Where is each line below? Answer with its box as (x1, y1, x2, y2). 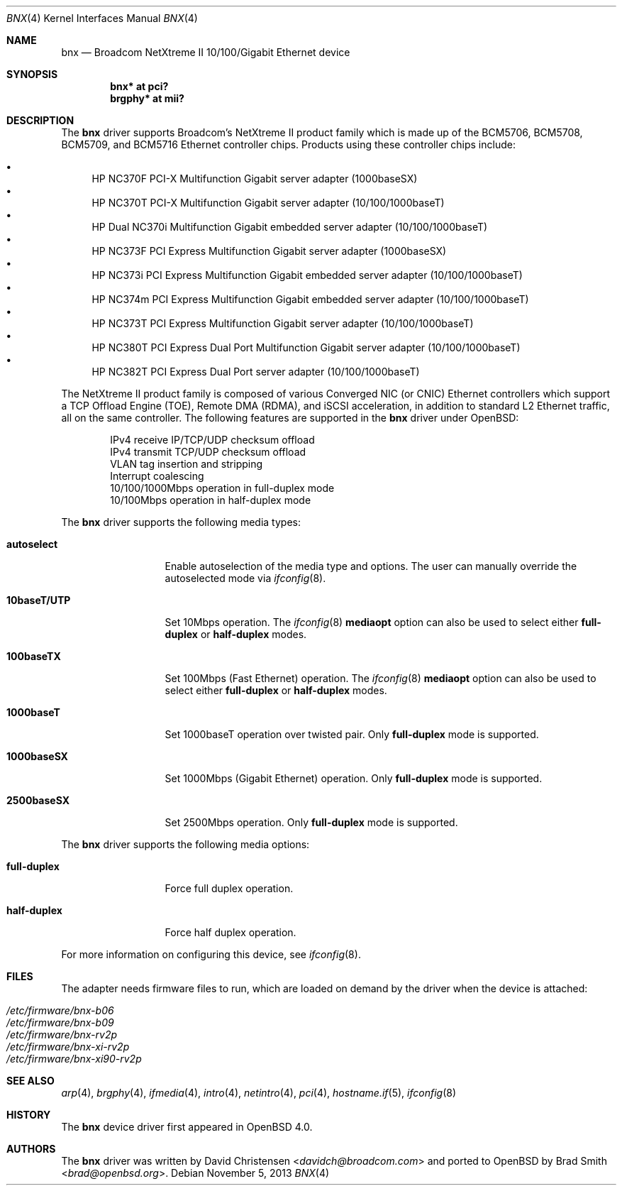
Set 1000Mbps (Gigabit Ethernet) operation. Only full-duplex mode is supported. (165, 772, 543, 784)
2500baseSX (6, 794, 70, 806)
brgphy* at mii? (110, 92, 184, 104)
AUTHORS (6, 1143, 56, 1155)
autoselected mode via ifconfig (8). (165, 572, 326, 584)
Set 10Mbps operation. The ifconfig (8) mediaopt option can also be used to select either (165, 616, 579, 628)
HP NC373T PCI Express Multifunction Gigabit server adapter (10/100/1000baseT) (91, 317, 474, 329)
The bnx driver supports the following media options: (61, 838, 310, 850)
